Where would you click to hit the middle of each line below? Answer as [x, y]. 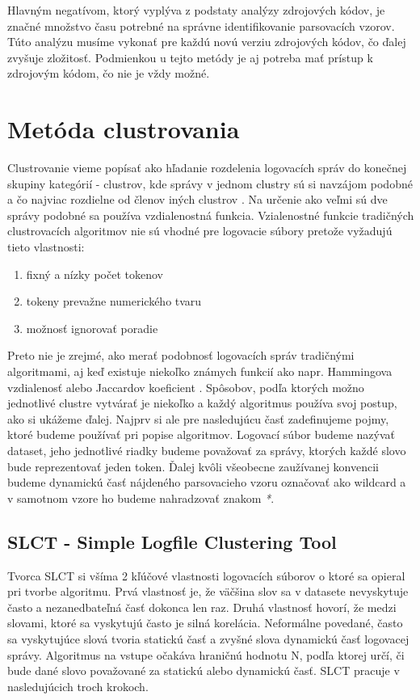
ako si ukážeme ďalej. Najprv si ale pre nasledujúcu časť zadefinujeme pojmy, [198, 418]
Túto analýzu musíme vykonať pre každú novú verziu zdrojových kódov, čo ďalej [207, 42]
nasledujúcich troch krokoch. [78, 686]
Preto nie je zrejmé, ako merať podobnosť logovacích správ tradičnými [181, 355]
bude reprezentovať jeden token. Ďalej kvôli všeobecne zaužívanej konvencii [193, 466]
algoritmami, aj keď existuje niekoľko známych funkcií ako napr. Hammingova [200, 371]
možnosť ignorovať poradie [92, 328]
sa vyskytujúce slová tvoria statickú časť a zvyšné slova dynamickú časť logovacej [208, 638]
